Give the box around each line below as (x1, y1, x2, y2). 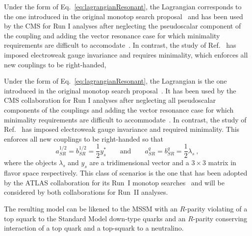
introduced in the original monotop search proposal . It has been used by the (4, 85, 236, 95)
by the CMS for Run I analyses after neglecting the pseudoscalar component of (4, 21, 241, 31)
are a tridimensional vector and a (89, 157, 189, 168)
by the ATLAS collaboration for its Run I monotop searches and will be (4, 177, 225, 187)
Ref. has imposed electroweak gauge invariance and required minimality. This (4, 124, 240, 134)
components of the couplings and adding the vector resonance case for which (4, 104, 234, 115)
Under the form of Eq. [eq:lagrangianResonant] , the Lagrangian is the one (4, 76, 227, 86)
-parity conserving (193, 213, 248, 223)
